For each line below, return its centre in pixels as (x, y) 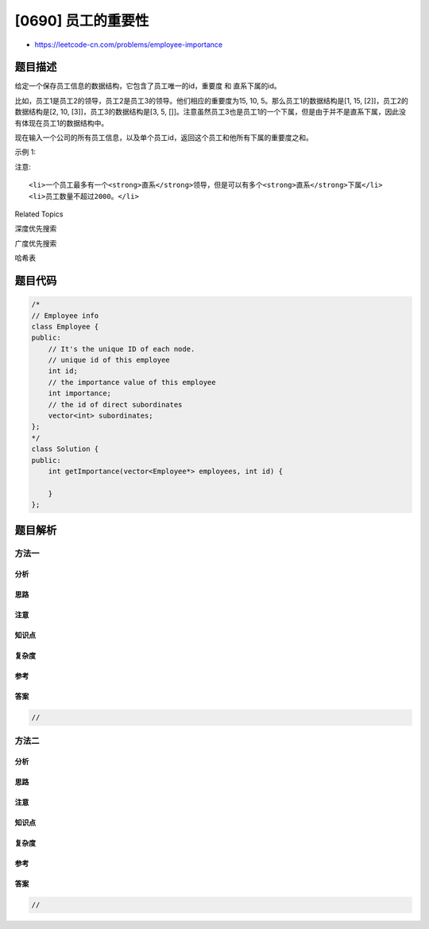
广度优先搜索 (36, 243)
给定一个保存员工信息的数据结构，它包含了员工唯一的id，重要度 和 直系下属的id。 (148, 86)
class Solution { (65, 449)
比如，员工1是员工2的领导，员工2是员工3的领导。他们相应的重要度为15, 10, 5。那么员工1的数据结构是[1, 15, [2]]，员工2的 (211, 100)
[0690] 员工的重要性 (82, 21)
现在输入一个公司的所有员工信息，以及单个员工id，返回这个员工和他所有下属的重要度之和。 (164, 138)
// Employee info (65, 315)
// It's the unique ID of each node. (122, 349)
